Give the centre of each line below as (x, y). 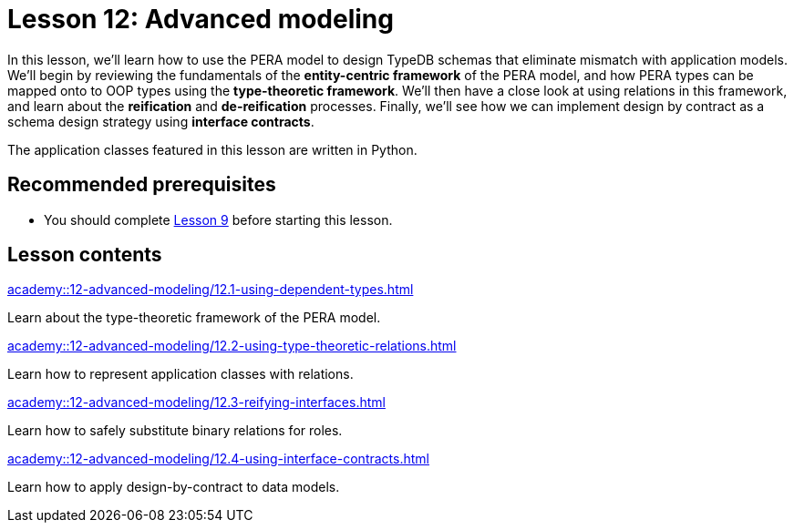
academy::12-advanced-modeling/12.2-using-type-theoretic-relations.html (232, 346)
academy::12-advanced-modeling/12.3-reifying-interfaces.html (196, 403)
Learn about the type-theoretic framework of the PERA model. (194, 318)
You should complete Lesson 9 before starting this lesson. (218, 219)
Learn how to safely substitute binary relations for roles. (175, 431)
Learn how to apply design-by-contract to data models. (174, 487)
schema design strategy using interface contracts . (161, 121)
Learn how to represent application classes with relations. (180, 374)
